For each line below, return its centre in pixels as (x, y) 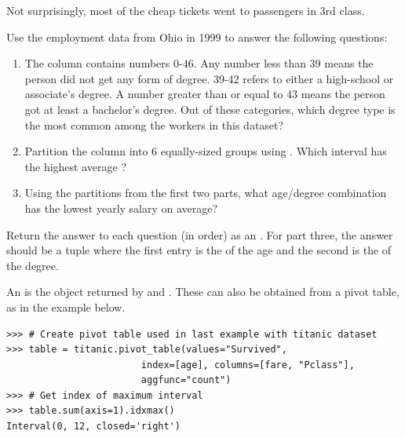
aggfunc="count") (186, 380)
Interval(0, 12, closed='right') (93, 427)
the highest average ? (76, 166)
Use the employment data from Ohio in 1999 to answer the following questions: (197, 36)
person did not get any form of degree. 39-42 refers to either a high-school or (209, 78)
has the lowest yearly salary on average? (121, 208)
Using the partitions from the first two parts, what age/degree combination (206, 193)
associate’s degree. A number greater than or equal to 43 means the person (205, 94)
